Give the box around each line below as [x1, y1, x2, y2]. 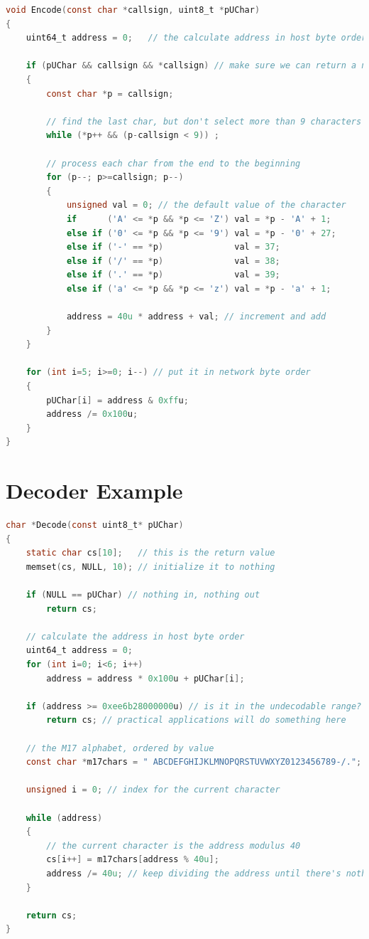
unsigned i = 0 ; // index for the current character [26, 785, 280, 795]
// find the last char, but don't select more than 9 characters [46, 116, 362, 127]
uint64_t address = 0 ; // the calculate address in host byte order [26, 33, 367, 43]
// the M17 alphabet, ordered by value [26, 743, 214, 753]
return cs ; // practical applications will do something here [46, 715, 346, 726]
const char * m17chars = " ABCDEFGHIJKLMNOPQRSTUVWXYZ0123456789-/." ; [26, 757, 362, 768]
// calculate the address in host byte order [26, 631, 245, 642]
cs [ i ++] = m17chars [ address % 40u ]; [46, 854, 219, 865]
